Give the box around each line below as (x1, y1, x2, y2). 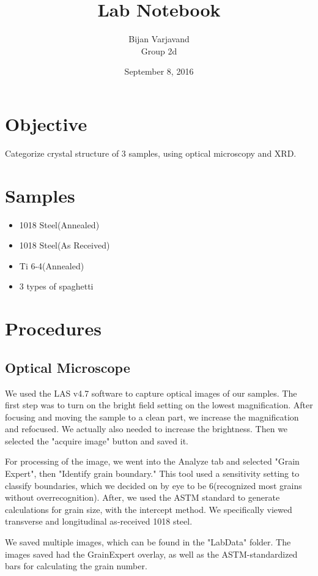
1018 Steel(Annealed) (19, 218, 100, 231)
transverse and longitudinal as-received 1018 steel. (5, 515, 193, 528)
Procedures (5, 316, 102, 341)
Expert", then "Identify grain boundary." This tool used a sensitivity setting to (5, 467, 300, 480)
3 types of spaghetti (19, 280, 94, 293)
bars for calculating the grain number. (5, 559, 147, 572)
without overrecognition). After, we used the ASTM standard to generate (5, 491, 280, 504)
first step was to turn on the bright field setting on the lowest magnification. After (5, 398, 313, 411)
